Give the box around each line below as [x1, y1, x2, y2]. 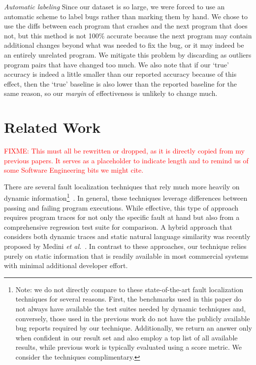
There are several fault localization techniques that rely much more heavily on [4, 181, 240, 191]
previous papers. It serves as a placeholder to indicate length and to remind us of [4, 155, 249, 165]
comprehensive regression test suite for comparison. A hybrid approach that [4, 221, 232, 232]
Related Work [4, 117, 101, 137]
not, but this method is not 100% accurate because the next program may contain [4, 30, 252, 40]
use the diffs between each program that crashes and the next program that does [4, 21, 248, 31]
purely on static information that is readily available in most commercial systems [4, 250, 249, 261]
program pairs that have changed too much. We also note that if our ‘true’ [4, 59, 229, 69]
